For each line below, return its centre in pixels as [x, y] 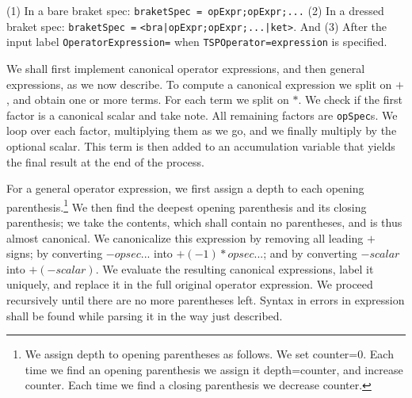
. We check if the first [350, 99]
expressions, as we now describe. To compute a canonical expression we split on [199, 84]
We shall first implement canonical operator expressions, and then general [186, 68]
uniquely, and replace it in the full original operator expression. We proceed [190, 284]
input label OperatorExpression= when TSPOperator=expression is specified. [197, 42]
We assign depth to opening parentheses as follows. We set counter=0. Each [209, 354]
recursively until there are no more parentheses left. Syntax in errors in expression [206, 300]
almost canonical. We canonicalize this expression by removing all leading [185, 237]
